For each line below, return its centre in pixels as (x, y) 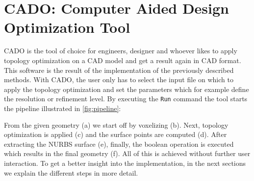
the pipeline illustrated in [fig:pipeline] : (63, 108)
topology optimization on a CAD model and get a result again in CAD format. (123, 60)
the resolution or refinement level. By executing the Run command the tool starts (126, 99)
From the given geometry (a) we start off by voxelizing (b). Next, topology (116, 124)
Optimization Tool (67, 27)
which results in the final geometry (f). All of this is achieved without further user (127, 153)
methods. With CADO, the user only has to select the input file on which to (119, 79)
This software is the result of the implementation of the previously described (119, 70)
